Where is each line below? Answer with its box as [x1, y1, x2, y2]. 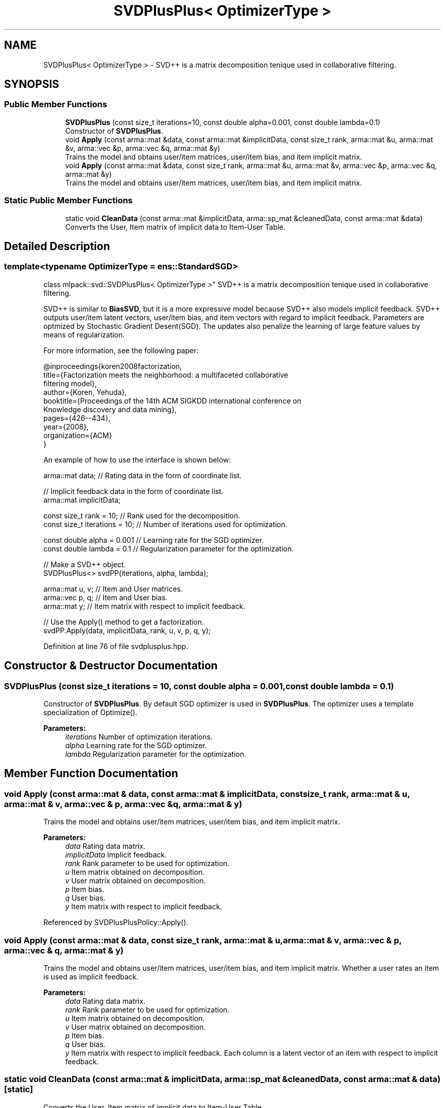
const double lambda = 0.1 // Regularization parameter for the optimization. [43, 544, 294, 553]
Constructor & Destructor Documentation [4, 659, 218, 672]
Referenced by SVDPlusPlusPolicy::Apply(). [43, 918, 188, 927]
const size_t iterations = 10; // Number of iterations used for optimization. [43, 519, 288, 529]
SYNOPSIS [4, 78, 59, 91]
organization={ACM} [43, 430, 112, 440]
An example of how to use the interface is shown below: [43, 455, 231, 464]
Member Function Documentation [4, 767, 178, 780]
